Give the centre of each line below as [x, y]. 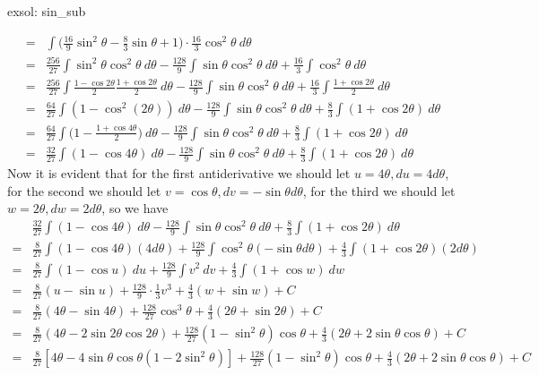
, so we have [135, 208]
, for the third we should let [379, 190]
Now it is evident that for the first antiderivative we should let [179, 173]
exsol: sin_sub [47, 11]
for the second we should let [84, 190]
